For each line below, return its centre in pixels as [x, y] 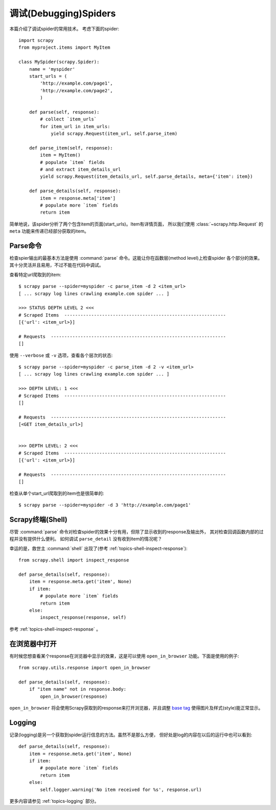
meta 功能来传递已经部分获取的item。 [49, 231]
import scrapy [36, 40]
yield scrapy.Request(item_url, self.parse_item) [114, 134]
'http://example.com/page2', [77, 90]
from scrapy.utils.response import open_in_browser [85, 668]
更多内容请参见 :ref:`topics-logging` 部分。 [54, 801]
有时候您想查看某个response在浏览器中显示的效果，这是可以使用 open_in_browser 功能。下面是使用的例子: [124, 656]
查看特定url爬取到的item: [35, 275]
